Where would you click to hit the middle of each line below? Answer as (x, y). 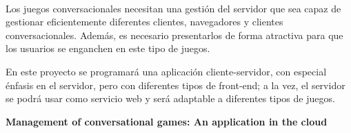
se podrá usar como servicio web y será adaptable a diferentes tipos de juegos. (170, 98)
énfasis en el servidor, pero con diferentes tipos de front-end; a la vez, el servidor (175, 85)
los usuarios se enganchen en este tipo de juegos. (108, 48)
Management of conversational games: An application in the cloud (167, 121)
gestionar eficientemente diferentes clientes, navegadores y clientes (144, 22)
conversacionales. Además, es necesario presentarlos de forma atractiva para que (174, 35)
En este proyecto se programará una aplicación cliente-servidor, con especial (166, 71)
